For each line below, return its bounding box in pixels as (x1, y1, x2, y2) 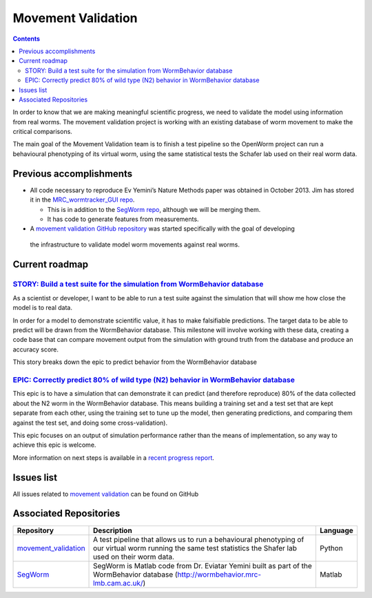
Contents (12, 35, 41, 43)
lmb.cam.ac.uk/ (93, 578, 144, 588)
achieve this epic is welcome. (12, 441, 96, 449)
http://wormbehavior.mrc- (177, 570, 262, 579)
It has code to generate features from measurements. (47, 215, 199, 223)
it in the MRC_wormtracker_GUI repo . (30, 195, 135, 204)
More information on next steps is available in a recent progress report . (12, 453, 215, 462)
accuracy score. (12, 345, 59, 354)
